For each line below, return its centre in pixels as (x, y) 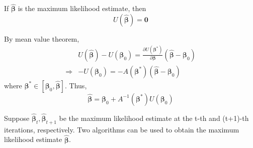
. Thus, (76, 85)
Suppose (17, 118)
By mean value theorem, (42, 38)
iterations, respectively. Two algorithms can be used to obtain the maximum (122, 129)
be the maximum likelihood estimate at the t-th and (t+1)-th (154, 118)
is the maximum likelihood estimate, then (82, 8)
